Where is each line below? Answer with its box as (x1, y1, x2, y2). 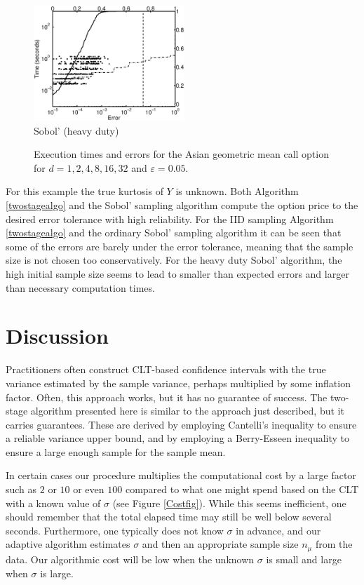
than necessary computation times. (6, 280, 155, 295)
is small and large (266, 551, 342, 566)
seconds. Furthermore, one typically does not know (6, 523, 224, 537)
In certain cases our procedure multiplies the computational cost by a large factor (6, 468, 356, 483)
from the (315, 537, 353, 551)
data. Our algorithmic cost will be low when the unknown (6, 551, 255, 566)
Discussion (6, 321, 109, 350)
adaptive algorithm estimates (6, 537, 130, 551)
